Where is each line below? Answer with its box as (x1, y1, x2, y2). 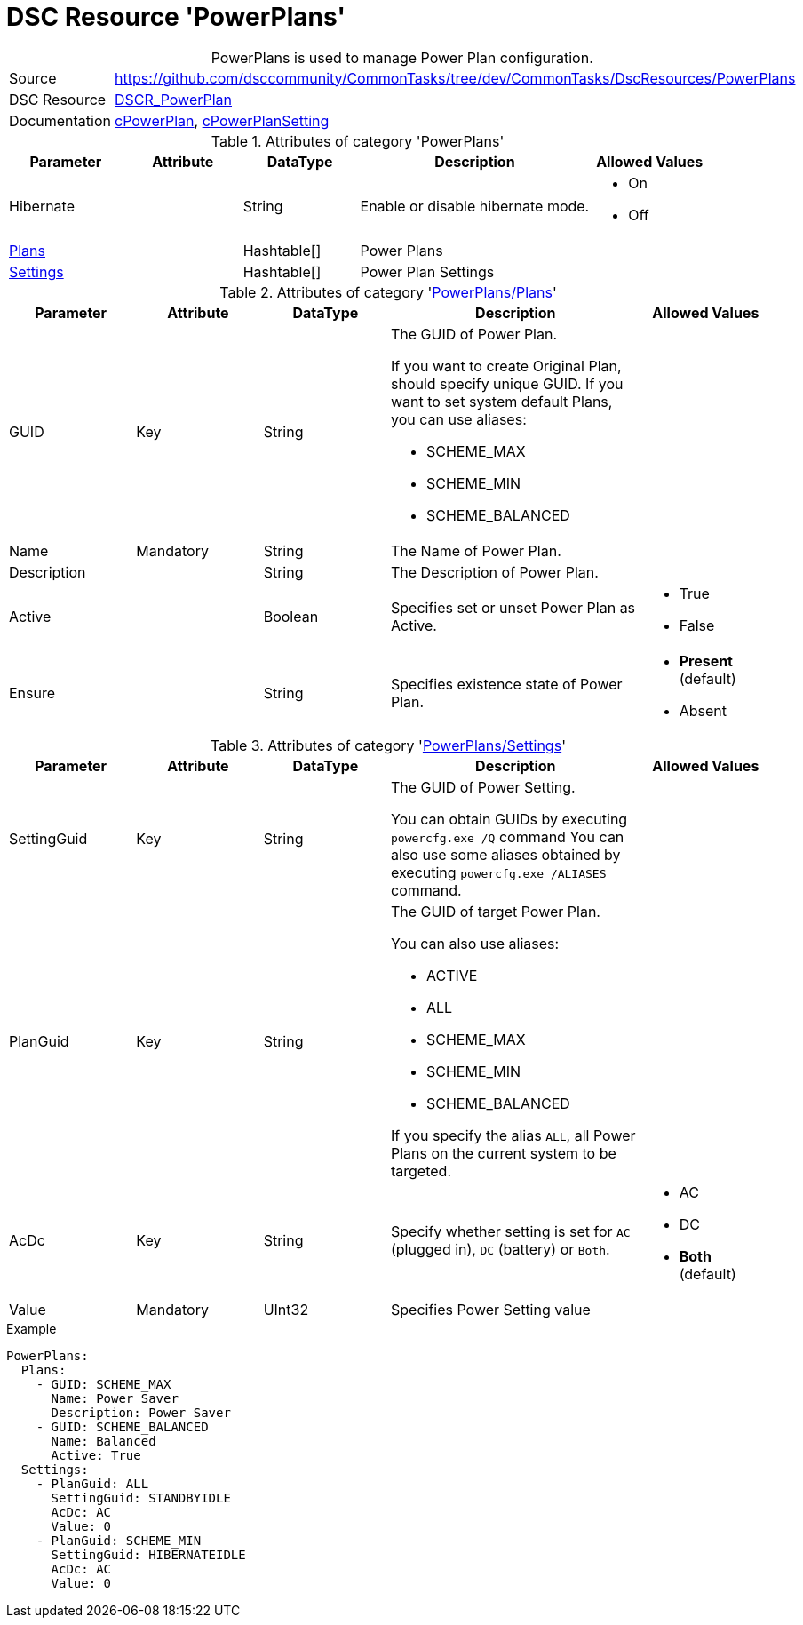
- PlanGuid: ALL (36, 1476, 149, 1491)
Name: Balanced (51, 1433, 156, 1448)
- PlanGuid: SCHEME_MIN (36, 1533, 202, 1548)
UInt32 (263, 1300, 309, 1318)
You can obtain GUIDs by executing (390, 809, 628, 828)
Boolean (263, 607, 319, 625)
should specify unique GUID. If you (390, 374, 624, 393)
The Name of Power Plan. (390, 541, 561, 560)
